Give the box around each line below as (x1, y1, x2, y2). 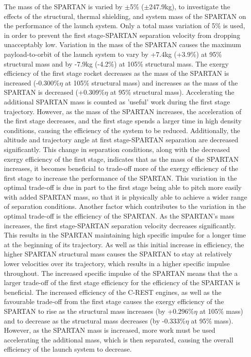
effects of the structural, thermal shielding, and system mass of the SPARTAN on (4, 11, 246, 21)
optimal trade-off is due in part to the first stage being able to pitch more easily (4, 182, 242, 192)
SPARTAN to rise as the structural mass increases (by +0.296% (4, 306, 194, 316)
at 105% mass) (200, 306, 243, 316)
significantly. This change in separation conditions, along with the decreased (4, 144, 230, 154)
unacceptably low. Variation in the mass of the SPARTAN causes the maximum (4, 39, 241, 50)
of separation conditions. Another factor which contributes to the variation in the (4, 201, 246, 211)
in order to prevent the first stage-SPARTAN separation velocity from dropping (4, 30, 240, 40)
